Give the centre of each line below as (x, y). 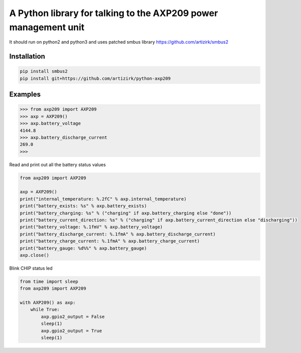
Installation (27, 56)
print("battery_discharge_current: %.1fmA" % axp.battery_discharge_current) (118, 234)
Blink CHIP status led (31, 268)
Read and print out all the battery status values (58, 164)
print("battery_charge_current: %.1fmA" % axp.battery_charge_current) (110, 241)
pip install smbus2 (44, 71)
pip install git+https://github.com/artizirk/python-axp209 (95, 78)
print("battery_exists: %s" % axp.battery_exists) (84, 206)
